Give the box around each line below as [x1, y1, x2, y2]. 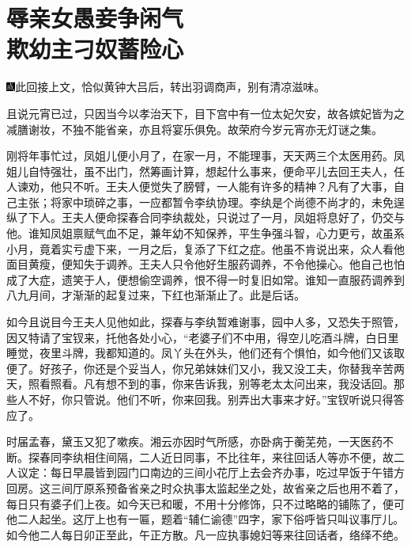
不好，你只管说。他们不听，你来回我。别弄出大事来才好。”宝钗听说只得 [28, 391, 394, 407]
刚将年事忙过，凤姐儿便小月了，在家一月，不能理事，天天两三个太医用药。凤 [6, 147, 405, 164]
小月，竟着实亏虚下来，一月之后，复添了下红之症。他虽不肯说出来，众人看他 [6, 240, 405, 257]
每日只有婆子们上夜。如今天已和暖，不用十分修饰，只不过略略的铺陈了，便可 [6, 495, 405, 512]
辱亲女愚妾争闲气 [6, 2, 184, 34]
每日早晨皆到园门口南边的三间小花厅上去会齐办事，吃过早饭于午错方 [50, 464, 405, 481]
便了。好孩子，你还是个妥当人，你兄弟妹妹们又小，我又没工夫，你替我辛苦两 [6, 360, 405, 376]
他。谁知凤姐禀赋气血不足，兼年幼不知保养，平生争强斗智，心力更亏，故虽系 [6, 225, 405, 242]
